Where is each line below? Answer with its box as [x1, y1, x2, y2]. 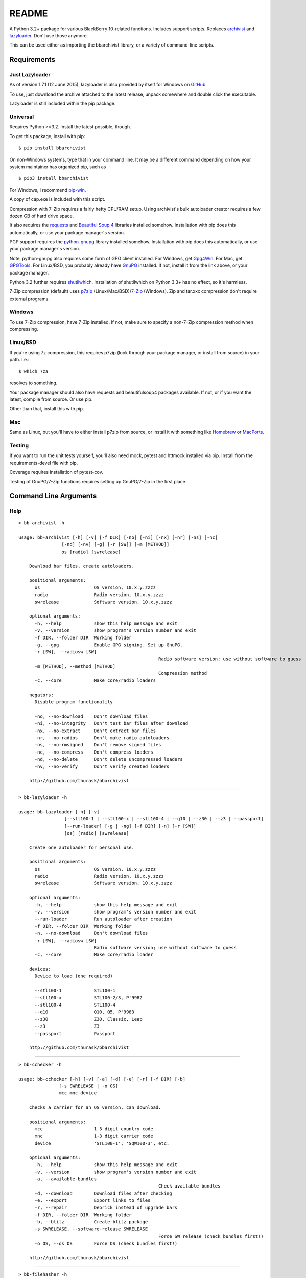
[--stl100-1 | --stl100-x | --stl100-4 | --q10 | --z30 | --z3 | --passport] [64, 816, 264, 821]
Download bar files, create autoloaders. [29, 563, 135, 569]
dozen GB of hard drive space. [9, 213, 74, 219]
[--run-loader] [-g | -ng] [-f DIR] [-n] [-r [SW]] [64, 823, 197, 829]
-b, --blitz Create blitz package [34, 1219, 148, 1225]
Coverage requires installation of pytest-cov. [9, 469, 103, 475]
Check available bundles [158, 1183, 221, 1189]
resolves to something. [9, 380, 58, 386]
